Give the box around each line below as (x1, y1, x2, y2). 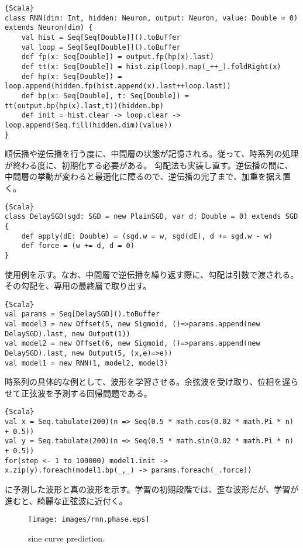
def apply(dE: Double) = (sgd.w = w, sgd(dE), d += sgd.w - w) (21, 232, 273, 240)
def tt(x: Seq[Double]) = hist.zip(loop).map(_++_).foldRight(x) (21, 62, 281, 71)
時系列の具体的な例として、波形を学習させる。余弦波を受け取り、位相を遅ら (5, 375, 299, 388)
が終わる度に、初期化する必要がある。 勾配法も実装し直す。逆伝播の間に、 (5, 158, 293, 171)
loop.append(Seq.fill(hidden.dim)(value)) (5, 120, 173, 129)
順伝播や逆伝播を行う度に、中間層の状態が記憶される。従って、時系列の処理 (5, 147, 299, 160)
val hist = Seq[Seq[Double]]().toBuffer (21, 33, 181, 42)
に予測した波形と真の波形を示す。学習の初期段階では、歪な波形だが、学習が (5, 483, 299, 495)
